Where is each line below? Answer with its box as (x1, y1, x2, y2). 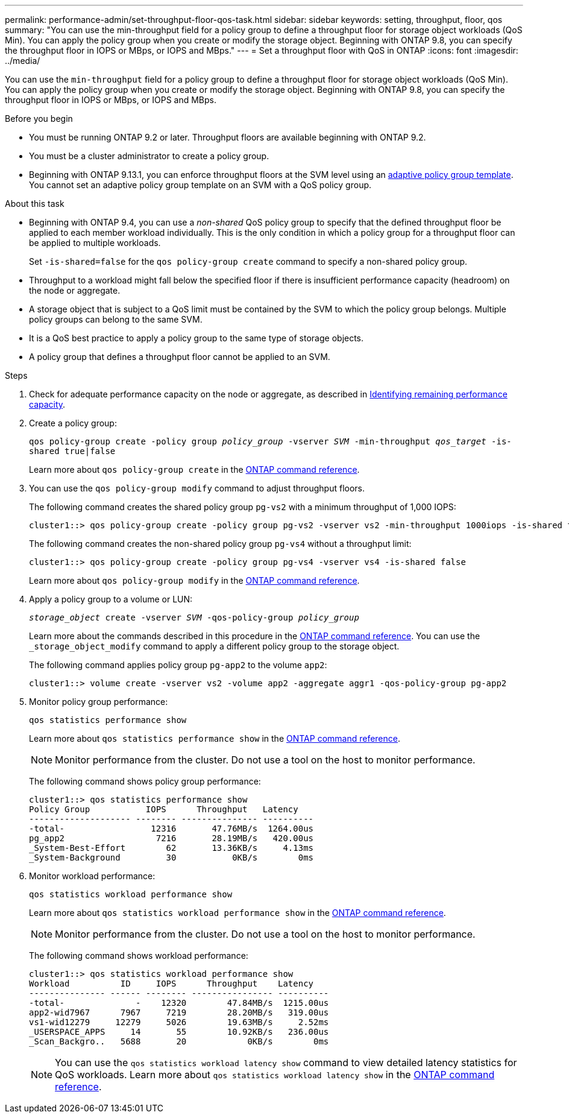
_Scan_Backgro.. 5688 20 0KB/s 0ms (29, 1037, 329, 1046)
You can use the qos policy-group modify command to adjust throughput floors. (29, 483, 365, 493)
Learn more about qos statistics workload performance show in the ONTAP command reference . (29, 908, 446, 918)
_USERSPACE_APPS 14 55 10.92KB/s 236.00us (29, 1027, 329, 1037)
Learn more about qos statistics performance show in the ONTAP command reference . (29, 733, 401, 744)
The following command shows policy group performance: (29, 776, 261, 786)
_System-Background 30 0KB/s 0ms (29, 853, 314, 862)
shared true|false (29, 446, 116, 456)
